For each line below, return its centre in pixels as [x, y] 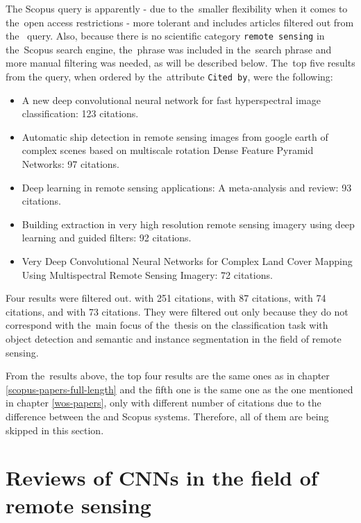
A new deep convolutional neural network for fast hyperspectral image [171, 100]
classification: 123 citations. [80, 113]
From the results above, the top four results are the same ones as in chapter [168, 376]
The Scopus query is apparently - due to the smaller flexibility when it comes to [177, 8]
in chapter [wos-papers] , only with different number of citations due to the [163, 403]
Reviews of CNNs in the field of [162, 478]
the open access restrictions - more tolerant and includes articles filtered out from [180, 22]
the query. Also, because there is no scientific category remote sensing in [165, 36]
